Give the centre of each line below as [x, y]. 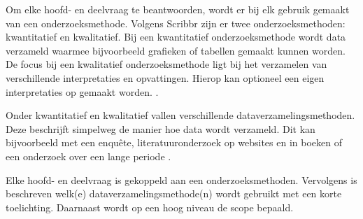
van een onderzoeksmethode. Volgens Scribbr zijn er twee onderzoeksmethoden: [176, 23]
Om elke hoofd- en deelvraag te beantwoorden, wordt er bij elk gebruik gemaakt [178, 9]
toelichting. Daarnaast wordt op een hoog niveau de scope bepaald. [150, 207]
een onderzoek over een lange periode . [88, 156]
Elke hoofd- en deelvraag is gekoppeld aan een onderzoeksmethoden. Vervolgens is [181, 179]
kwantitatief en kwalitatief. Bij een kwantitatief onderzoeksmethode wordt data [176, 37]
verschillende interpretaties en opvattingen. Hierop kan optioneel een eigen [165, 77]
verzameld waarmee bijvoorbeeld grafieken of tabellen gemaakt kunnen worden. [176, 50]
